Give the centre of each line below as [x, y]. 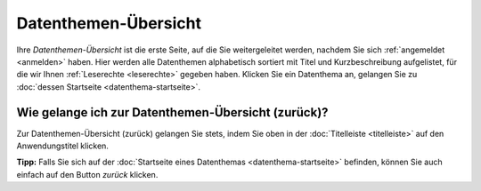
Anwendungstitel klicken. [62, 146]
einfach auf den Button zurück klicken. [87, 174]
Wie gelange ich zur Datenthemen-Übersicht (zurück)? [172, 112]
